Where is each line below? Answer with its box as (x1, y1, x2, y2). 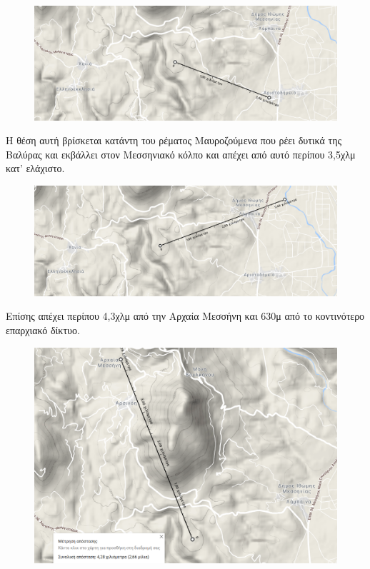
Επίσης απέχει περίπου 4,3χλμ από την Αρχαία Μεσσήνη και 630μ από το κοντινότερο (6, 308, 365, 323)
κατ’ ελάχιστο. (6, 161, 65, 176)
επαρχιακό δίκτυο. (6, 323, 80, 338)
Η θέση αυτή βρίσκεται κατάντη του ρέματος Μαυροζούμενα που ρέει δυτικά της (6, 133, 342, 148)
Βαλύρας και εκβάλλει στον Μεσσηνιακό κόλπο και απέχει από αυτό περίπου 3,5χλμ (6, 146, 356, 161)
